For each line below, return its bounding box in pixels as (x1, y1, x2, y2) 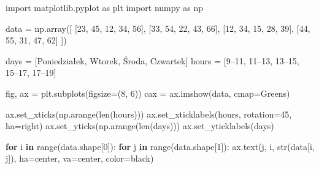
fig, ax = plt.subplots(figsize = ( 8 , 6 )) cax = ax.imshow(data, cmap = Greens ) (6, 86, 290, 99)
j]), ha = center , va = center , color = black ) (6, 152, 154, 165)
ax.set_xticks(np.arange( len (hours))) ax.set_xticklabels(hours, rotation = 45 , (6, 107, 292, 120)
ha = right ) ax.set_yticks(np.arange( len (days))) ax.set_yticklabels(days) (6, 119, 274, 132)
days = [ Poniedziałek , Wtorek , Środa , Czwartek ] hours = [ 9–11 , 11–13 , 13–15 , (6, 54, 299, 67)
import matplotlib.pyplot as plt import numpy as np (6, 1, 203, 13)
